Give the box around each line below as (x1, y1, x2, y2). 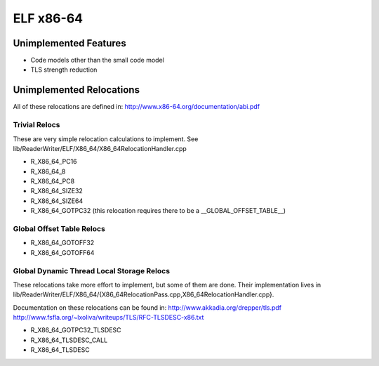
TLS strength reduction (30, 65, 98, 74)
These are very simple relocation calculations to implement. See (13, 134, 199, 143)
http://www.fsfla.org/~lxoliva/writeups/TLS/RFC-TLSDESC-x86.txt (13, 313, 204, 322)
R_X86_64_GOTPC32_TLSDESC (30, 326, 122, 334)
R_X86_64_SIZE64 (30, 197, 84, 205)
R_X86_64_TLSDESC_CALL (30, 336, 108, 344)
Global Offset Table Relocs (13, 224, 105, 233)
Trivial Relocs (13, 120, 60, 130)
